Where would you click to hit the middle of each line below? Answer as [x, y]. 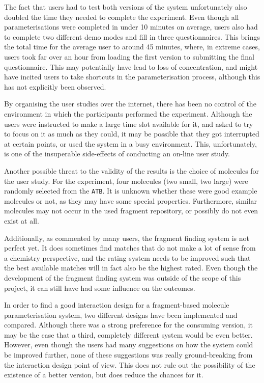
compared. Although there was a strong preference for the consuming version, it [129, 325]
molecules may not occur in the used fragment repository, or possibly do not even [131, 211]
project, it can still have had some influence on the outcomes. [100, 288]
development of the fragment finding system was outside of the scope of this [123, 277]
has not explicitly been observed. [55, 86]
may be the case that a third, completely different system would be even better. [128, 334]
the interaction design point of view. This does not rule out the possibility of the [130, 364]
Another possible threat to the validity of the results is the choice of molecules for [132, 170]
